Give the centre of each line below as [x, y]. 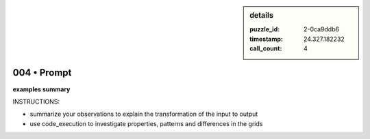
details [262, 15]
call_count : [266, 48]
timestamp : [267, 39]
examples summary [41, 89]
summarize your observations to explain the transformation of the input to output [144, 114]
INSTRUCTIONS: [36, 102]
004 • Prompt [42, 73]
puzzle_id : [265, 29]
